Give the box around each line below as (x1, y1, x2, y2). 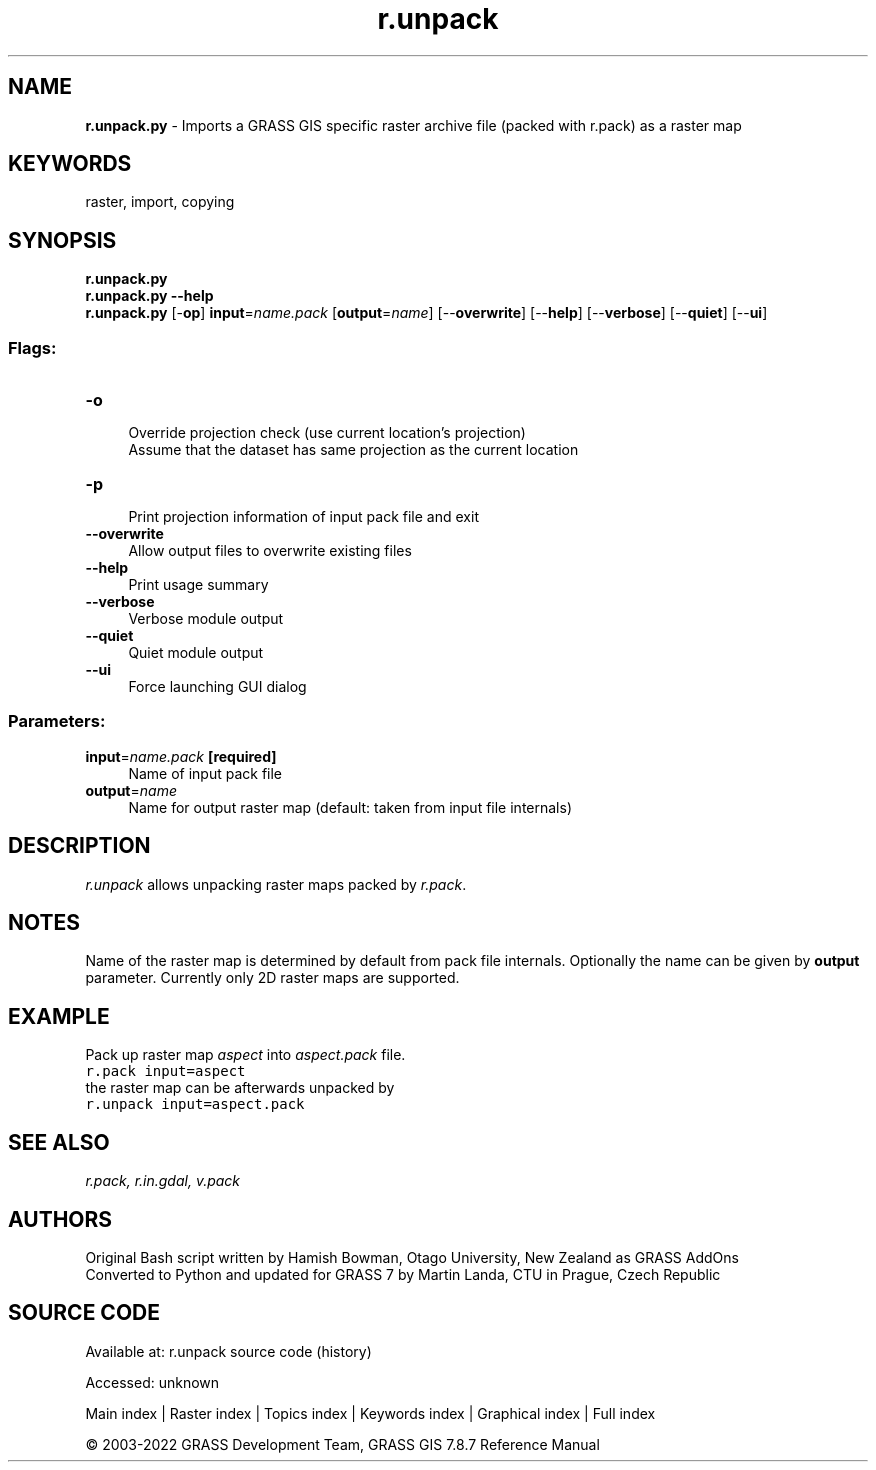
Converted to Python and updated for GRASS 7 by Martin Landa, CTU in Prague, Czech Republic (85, 1266, 721, 1283)
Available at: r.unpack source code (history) (85, 1342, 372, 1360)
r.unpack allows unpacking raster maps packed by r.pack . (85, 875, 467, 893)
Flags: (8, 337, 57, 358)
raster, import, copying (85, 193, 235, 211)
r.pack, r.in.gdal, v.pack (85, 1172, 241, 1190)
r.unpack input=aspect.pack (85, 1096, 305, 1113)
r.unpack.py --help (85, 287, 214, 305)
